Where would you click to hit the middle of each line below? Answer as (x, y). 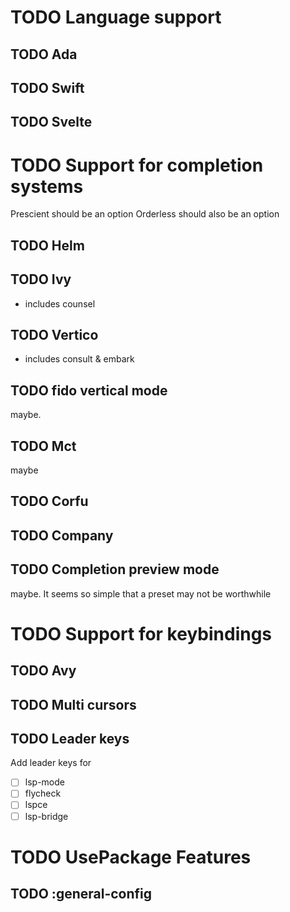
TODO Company (62, 535)
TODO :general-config (81, 894)
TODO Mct (43, 446)
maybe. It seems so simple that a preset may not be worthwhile (141, 593)
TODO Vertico (54, 334)
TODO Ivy (41, 279)
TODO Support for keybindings (141, 633)
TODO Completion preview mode (115, 569)
